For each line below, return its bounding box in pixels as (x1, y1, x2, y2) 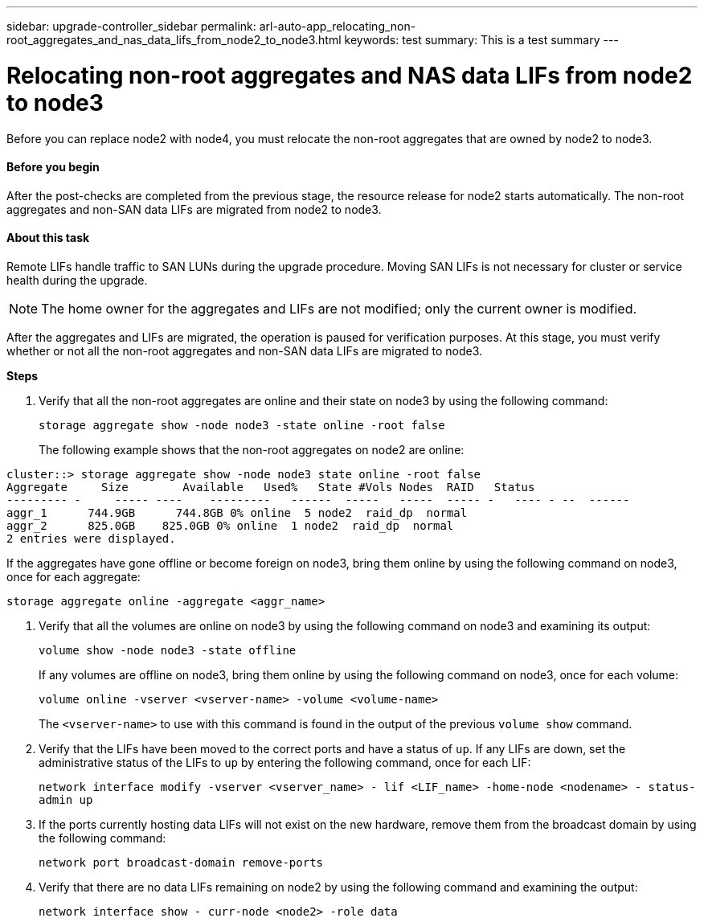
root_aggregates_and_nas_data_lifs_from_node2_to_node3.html (6, 33, 342, 47)
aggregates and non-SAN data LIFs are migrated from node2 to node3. (6, 202, 382, 216)
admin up (39, 793, 93, 806)
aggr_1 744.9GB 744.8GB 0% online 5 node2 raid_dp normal (6, 506, 468, 519)
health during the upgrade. (6, 273, 148, 287)
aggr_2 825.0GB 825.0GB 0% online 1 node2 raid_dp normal (6, 518, 454, 532)
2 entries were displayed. (6, 531, 176, 545)
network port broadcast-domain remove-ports (39, 855, 324, 869)
